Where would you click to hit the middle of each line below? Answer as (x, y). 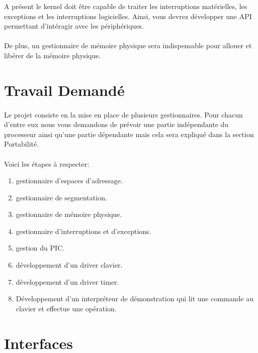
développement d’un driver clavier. (69, 265)
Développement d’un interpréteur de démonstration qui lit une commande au (135, 299)
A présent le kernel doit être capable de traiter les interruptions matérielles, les (126, 6)
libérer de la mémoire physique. (53, 55)
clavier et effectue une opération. (66, 308)
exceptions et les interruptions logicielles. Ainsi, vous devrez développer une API (128, 16)
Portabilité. (22, 144)
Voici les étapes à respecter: (47, 163)
